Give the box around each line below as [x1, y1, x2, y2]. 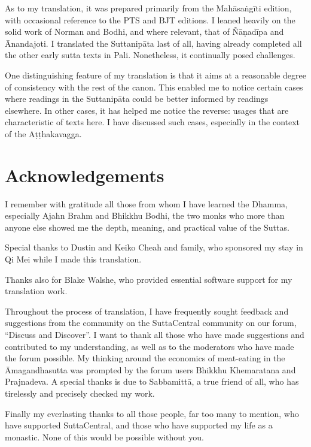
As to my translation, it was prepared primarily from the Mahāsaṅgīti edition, [5, 2, 292, 14]
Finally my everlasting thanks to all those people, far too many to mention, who [5, 407, 299, 419]
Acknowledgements [5, 162, 164, 187]
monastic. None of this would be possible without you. [5, 430, 204, 443]
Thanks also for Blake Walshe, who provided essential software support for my [5, 273, 292, 285]
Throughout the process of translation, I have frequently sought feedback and [5, 304, 289, 317]
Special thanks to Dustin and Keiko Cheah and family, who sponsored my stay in [5, 241, 303, 253]
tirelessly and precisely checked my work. [5, 386, 155, 399]
